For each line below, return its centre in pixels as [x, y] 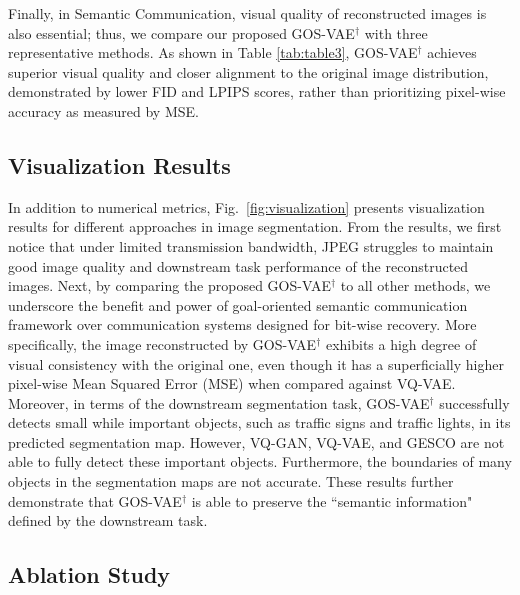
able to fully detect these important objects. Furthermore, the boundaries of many [260, 461]
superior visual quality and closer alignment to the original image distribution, [248, 71]
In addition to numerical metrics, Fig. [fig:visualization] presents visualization [246, 206]
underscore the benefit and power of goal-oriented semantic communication [238, 304]
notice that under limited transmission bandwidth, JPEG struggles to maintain [251, 245]
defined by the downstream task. [108, 520]
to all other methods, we [415, 285]
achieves [452, 52]
